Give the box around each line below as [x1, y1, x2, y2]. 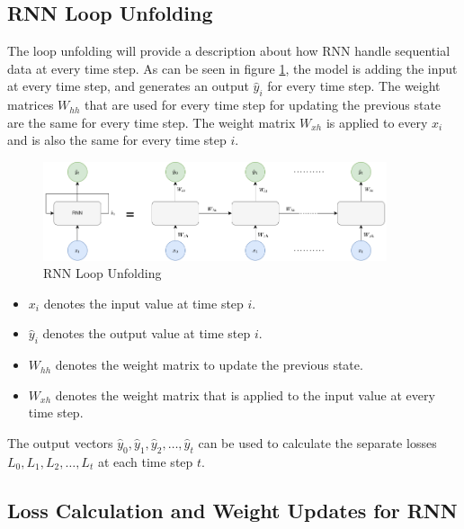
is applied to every [326, 112, 428, 131]
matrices [7, 95, 54, 114]
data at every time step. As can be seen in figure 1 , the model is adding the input [7, 58, 458, 77]
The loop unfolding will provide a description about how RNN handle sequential [7, 41, 451, 60]
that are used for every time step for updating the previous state [85, 95, 442, 114]
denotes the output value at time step [42, 324, 251, 343]
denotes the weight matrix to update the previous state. [55, 355, 363, 374]
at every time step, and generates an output [7, 76, 249, 95]
